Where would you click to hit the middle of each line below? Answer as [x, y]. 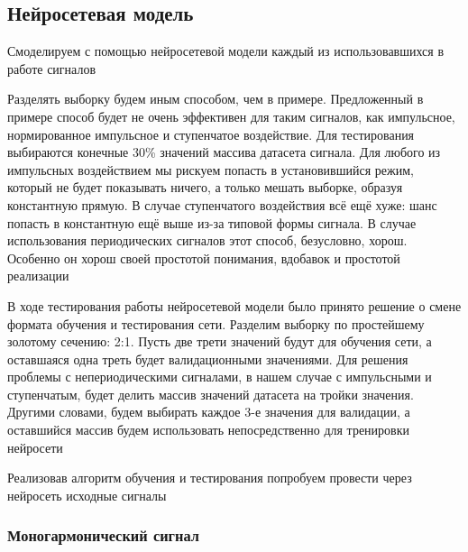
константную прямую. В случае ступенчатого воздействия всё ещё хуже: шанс [222, 204]
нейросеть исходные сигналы [87, 495]
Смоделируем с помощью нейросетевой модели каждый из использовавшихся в [226, 51]
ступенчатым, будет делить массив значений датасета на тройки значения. [211, 394]
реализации [38, 276]
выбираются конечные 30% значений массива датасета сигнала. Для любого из [224, 152]
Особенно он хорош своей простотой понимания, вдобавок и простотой [204, 258]
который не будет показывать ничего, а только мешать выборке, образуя [205, 187]
